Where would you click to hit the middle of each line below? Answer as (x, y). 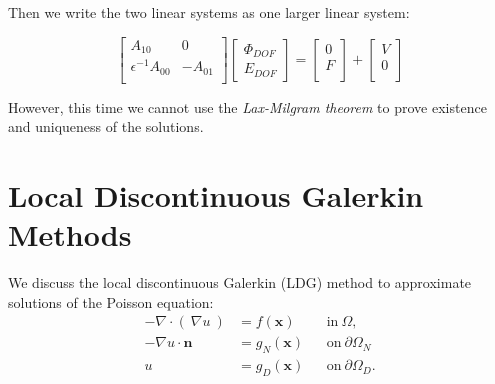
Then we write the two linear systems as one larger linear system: (209, 12)
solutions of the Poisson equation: (111, 301)
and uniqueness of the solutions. (106, 126)
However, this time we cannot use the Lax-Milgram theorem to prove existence (247, 106)
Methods (70, 234)
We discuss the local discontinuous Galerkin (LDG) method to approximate (240, 282)
